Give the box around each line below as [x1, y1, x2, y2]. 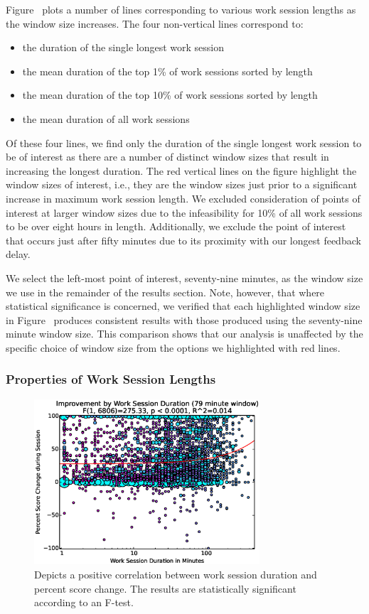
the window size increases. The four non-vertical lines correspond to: [6, 16, 304, 31]
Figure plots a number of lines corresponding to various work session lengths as [6, 2, 356, 16]
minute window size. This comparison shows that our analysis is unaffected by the [6, 326, 363, 341]
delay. [6, 247, 31, 262]
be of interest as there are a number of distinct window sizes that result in [6, 149, 329, 164]
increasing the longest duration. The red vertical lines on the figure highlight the [6, 163, 357, 178]
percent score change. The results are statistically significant [34, 581, 296, 596]
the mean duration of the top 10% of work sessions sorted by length [22, 87, 318, 102]
